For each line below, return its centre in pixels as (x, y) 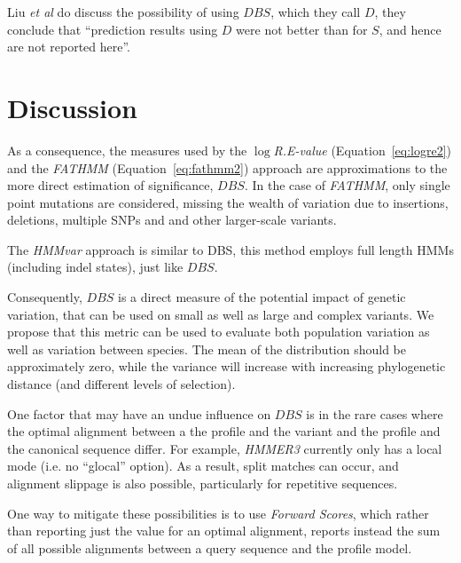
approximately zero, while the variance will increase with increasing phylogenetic (227, 366)
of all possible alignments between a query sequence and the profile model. (210, 547)
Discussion (72, 107)
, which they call (316, 12)
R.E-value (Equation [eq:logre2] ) (363, 150)
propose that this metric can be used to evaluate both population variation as (219, 332)
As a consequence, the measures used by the (127, 150)
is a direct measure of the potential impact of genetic (262, 297)
